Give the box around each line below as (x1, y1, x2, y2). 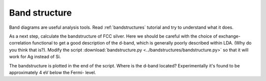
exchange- (218, 33, 241, 39)
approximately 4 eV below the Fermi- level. (9, 69, 96, 75)
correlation (9, 40, 32, 46)
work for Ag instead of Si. (9, 54, 61, 60)
